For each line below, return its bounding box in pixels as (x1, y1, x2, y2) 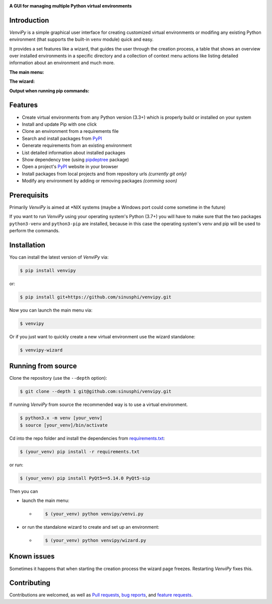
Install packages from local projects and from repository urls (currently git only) (22, 171, 187, 177)
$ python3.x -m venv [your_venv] (20, 415, 103, 421)
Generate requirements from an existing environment (22, 142, 132, 148)
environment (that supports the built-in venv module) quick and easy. (9, 36, 154, 42)
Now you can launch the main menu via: (9, 307, 93, 313)
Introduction (9, 16, 49, 25)
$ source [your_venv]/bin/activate (20, 422, 108, 428)
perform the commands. (9, 228, 60, 234)
